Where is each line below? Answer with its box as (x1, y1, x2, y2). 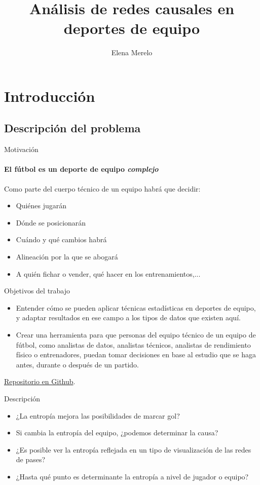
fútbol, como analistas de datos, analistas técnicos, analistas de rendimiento (16, 339, 251, 350)
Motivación (4, 144, 39, 155)
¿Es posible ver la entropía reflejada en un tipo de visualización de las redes (16, 444, 251, 455)
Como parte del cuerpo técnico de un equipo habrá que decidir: (4, 183, 201, 194)
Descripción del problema (4, 120, 141, 136)
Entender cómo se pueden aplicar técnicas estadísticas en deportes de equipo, (16, 302, 256, 313)
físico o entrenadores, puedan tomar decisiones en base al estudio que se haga (16, 349, 256, 360)
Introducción (4, 85, 95, 106)
